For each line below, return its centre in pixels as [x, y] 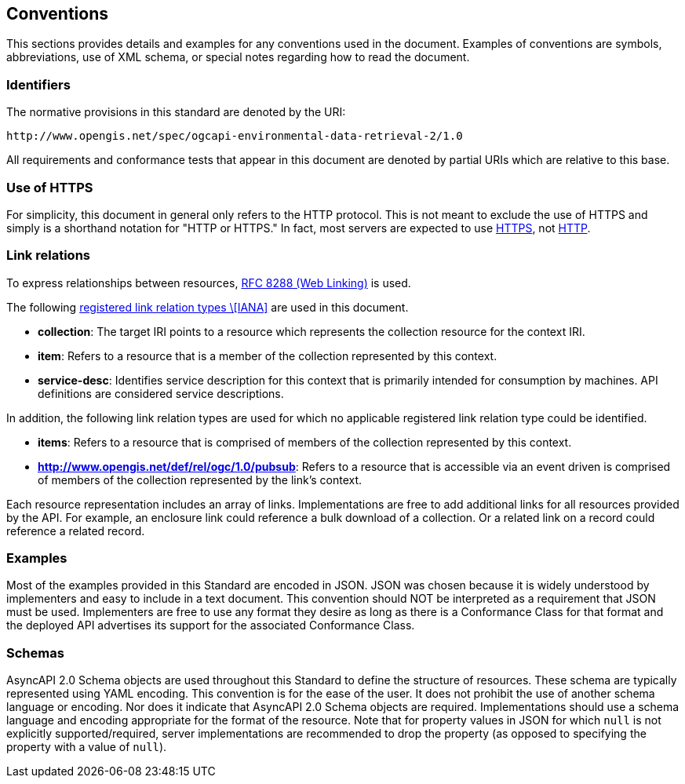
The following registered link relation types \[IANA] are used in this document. [208, 307]
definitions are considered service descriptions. [161, 393]
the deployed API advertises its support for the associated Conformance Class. [211, 625]
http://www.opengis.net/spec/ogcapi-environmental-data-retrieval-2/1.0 [235, 136]
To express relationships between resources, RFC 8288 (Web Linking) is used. [209, 283]
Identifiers [38, 84]
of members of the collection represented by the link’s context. [200, 480]
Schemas [35, 653]
